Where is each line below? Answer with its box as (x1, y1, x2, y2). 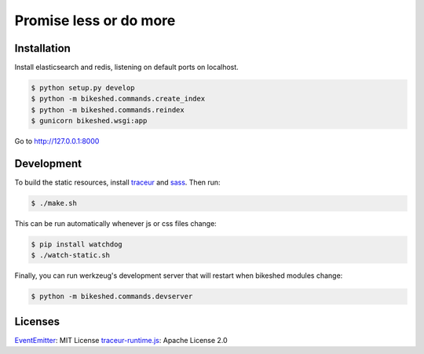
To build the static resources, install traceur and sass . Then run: (14, 177, 221, 188)
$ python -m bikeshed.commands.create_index (31, 94, 206, 104)
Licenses (14, 315, 60, 328)
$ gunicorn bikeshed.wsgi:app (31, 116, 148, 126)
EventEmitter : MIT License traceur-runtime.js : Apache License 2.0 (14, 335, 228, 345)
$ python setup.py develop (31, 83, 135, 93)
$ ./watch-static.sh (31, 251, 110, 260)
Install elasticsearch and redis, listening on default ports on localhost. (14, 63, 239, 72)
